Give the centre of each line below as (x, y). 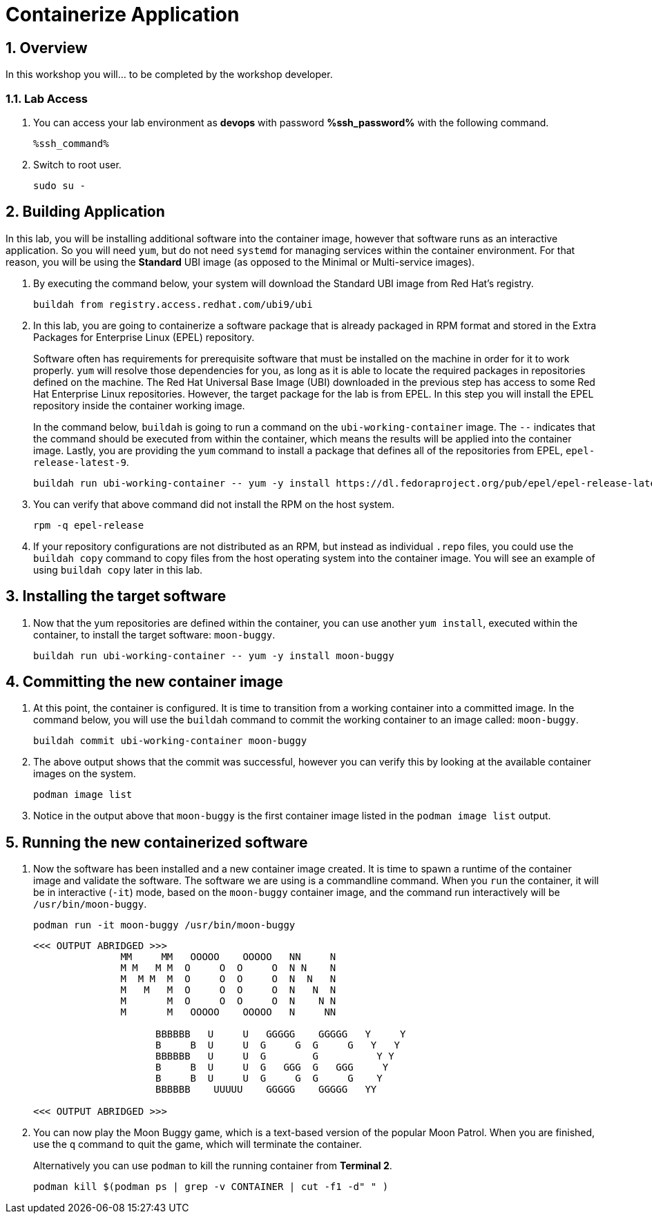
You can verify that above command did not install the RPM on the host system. (214, 504)
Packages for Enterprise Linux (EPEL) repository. (144, 337)
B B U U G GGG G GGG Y (272, 1067)
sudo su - (59, 185)
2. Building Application (85, 212)
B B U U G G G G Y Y (278, 1045)
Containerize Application (123, 14)
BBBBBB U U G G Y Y (275, 1056)
